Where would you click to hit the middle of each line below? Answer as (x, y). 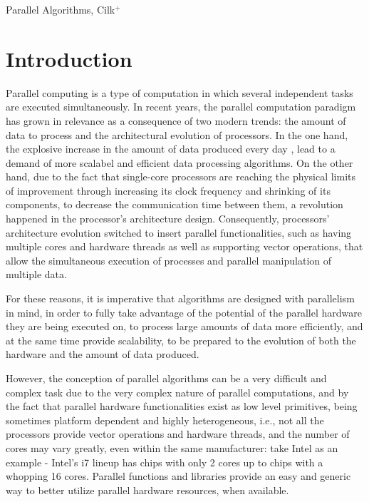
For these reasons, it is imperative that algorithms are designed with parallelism (180, 298)
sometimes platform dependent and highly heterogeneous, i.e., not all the (165, 420)
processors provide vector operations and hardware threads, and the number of (178, 434)
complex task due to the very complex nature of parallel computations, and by (177, 392)
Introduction (69, 58)
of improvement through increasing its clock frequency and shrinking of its (168, 190)
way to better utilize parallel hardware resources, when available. (147, 490)
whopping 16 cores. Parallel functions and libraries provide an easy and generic (178, 476)
